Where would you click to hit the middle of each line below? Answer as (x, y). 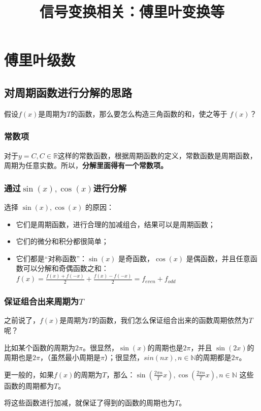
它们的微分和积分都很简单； (62, 241)
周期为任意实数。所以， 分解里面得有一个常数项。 (86, 165)
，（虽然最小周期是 (70, 357)
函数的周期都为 (29, 385)
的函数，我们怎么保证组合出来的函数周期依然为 (170, 320)
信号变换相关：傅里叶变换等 (132, 11)
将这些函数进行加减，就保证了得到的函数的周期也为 (89, 403)
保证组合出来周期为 (42, 301)
